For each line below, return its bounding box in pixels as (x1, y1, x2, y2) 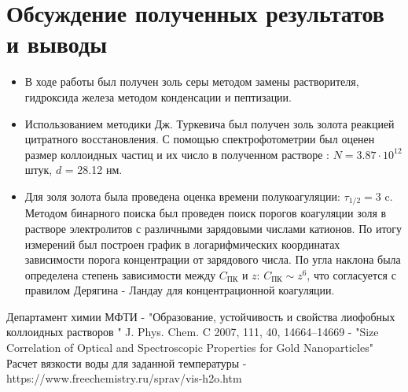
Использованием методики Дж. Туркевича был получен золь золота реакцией (24, 115, 395, 131)
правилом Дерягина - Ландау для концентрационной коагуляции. (24, 282, 335, 298)
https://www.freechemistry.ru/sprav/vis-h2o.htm (6, 370, 242, 386)
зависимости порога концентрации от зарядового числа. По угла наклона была (24, 251, 401, 268)
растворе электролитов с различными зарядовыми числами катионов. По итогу (24, 220, 402, 236)
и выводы (6, 28, 107, 60)
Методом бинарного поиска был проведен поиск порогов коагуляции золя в (24, 205, 387, 221)
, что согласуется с (307, 266, 396, 283)
